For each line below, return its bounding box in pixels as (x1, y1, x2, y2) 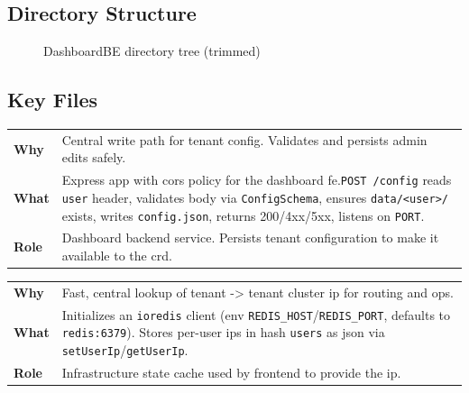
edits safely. (61, 148, 126, 167)
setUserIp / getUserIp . (61, 341, 189, 359)
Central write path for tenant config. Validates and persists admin (61, 130, 428, 149)
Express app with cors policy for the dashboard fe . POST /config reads (61, 170, 452, 189)
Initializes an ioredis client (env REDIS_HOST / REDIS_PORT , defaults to (61, 305, 451, 324)
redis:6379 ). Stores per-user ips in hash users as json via (61, 323, 385, 342)
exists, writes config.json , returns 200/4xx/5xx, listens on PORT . (61, 206, 425, 224)
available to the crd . (61, 246, 172, 264)
